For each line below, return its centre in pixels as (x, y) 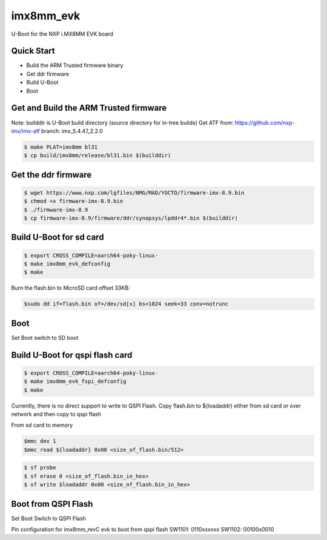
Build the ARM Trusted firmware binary (75, 65)
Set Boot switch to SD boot (45, 337)
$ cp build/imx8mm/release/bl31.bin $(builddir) (97, 155)
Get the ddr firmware (51, 174)
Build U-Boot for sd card (58, 237)
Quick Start (33, 51)
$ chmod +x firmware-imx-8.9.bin (74, 201)
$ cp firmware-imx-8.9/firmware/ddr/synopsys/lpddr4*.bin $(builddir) (131, 218)
